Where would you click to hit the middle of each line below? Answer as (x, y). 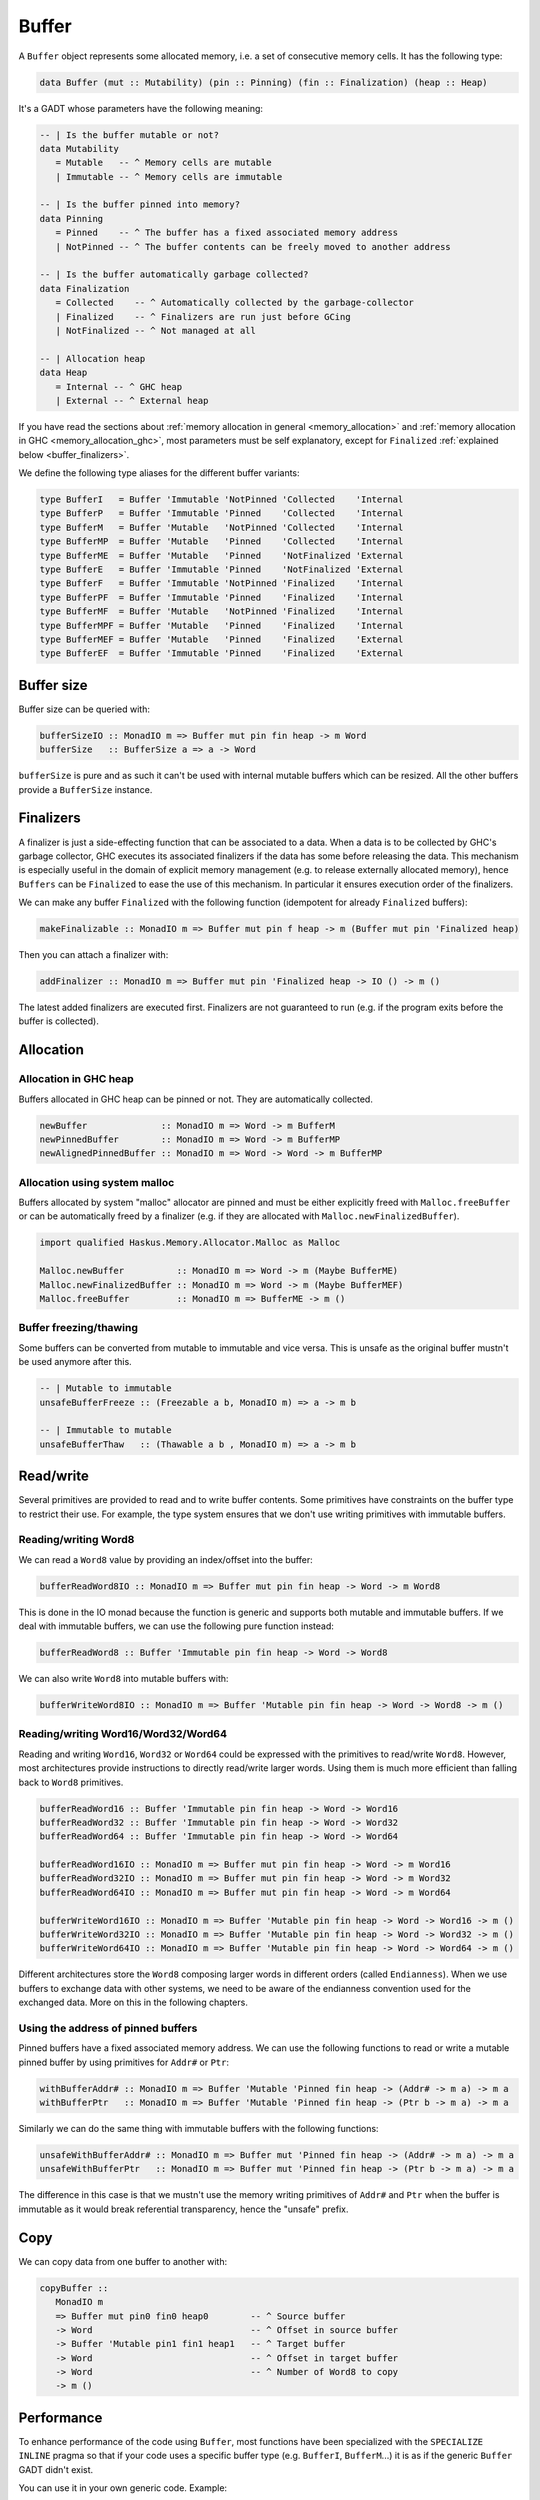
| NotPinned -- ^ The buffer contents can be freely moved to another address (253, 246)
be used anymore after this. (75, 1362)
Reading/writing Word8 (76, 1540)
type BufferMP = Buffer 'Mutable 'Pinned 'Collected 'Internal (221, 541)
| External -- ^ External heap (132, 400)
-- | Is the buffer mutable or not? (129, 134)
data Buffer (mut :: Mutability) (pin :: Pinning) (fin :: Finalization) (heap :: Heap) (264, 82)
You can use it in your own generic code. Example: (123, 2488)
